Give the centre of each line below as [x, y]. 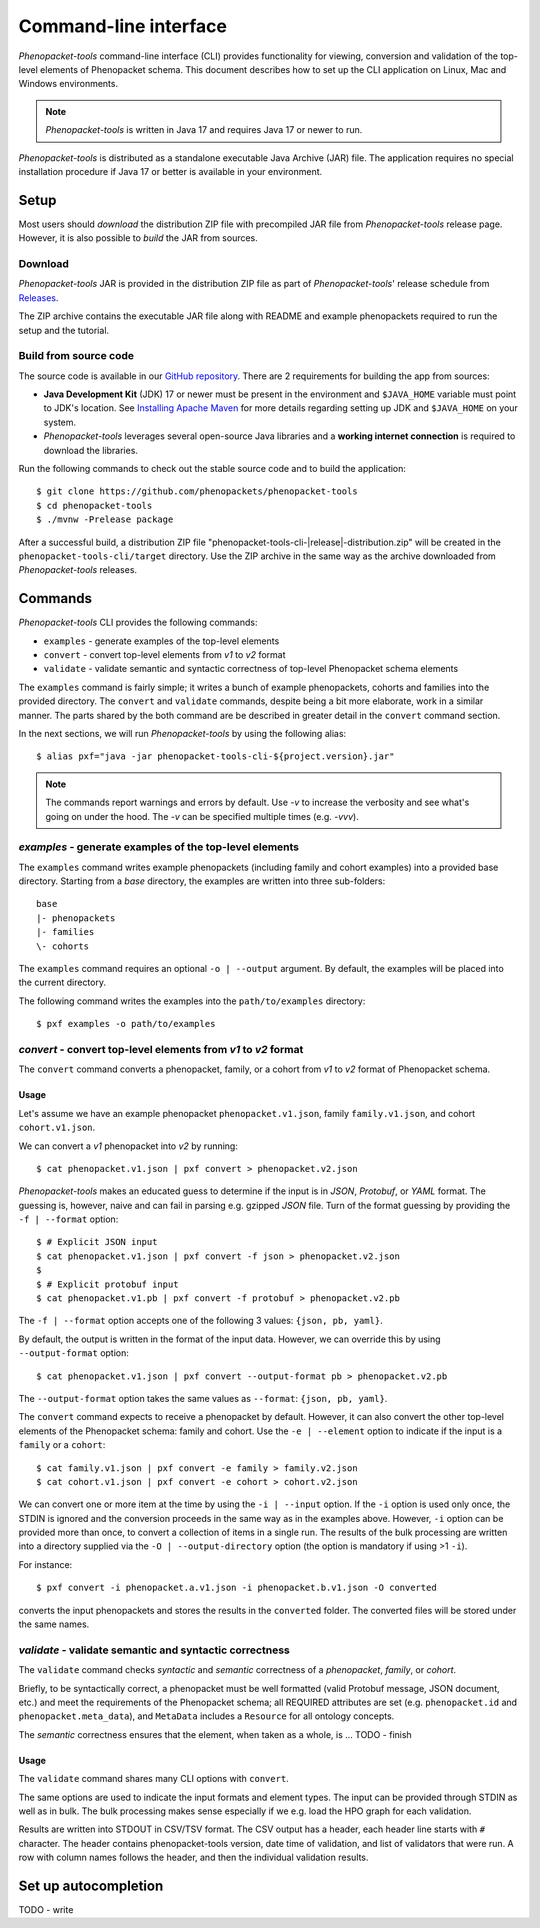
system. [60, 422]
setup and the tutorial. [64, 330]
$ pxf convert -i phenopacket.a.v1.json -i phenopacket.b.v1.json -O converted [236, 1588]
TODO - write [46, 1909]
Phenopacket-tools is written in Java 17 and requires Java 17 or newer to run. [204, 130]
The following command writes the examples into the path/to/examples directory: [192, 1001]
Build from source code [76, 356]
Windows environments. [68, 84]
